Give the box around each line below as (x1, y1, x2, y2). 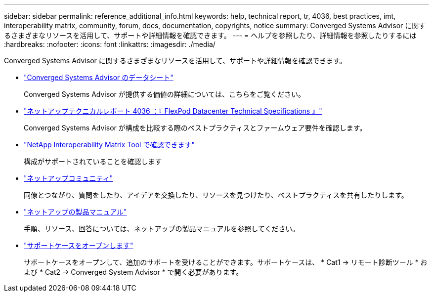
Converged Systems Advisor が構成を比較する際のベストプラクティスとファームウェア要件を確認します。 (24, 124, 367, 132)
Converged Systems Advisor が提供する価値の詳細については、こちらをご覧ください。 (24, 90, 305, 98)
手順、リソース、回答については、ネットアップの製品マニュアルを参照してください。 (24, 224, 300, 233)
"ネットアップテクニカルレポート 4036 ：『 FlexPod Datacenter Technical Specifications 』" (24, 107, 322, 115)
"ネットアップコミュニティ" (24, 174, 113, 182)
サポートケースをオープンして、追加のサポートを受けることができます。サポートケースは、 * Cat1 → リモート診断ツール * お (24, 258, 428, 266)
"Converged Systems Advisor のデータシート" (24, 73, 173, 82)
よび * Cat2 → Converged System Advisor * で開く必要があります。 (24, 268, 243, 276)
